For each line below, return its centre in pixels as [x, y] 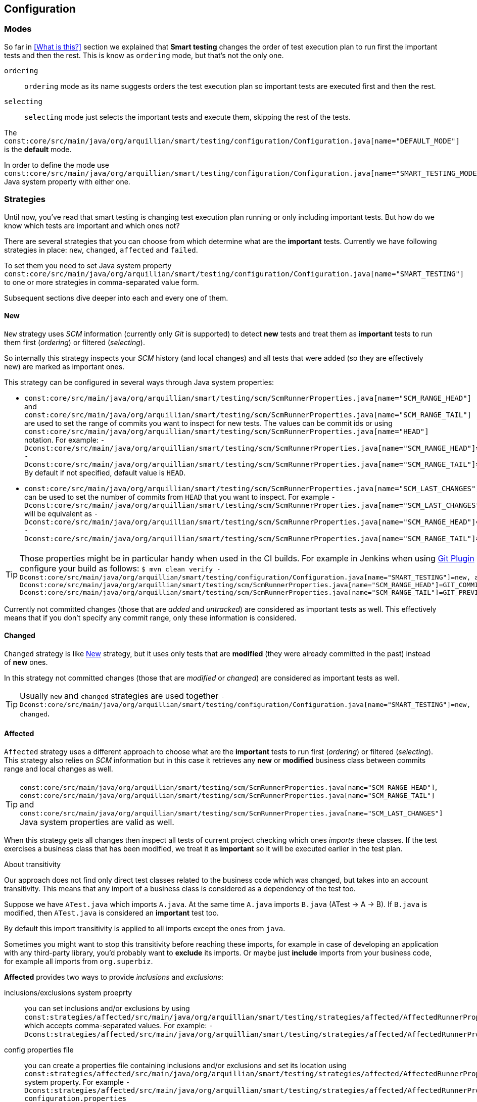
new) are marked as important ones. [64, 366]
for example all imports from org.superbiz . [79, 961]
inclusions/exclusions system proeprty [68, 993]
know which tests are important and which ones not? [92, 225]
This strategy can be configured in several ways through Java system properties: [139, 382]
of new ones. [26, 662]
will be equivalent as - [61, 513]
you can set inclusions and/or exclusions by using [107, 1008]
